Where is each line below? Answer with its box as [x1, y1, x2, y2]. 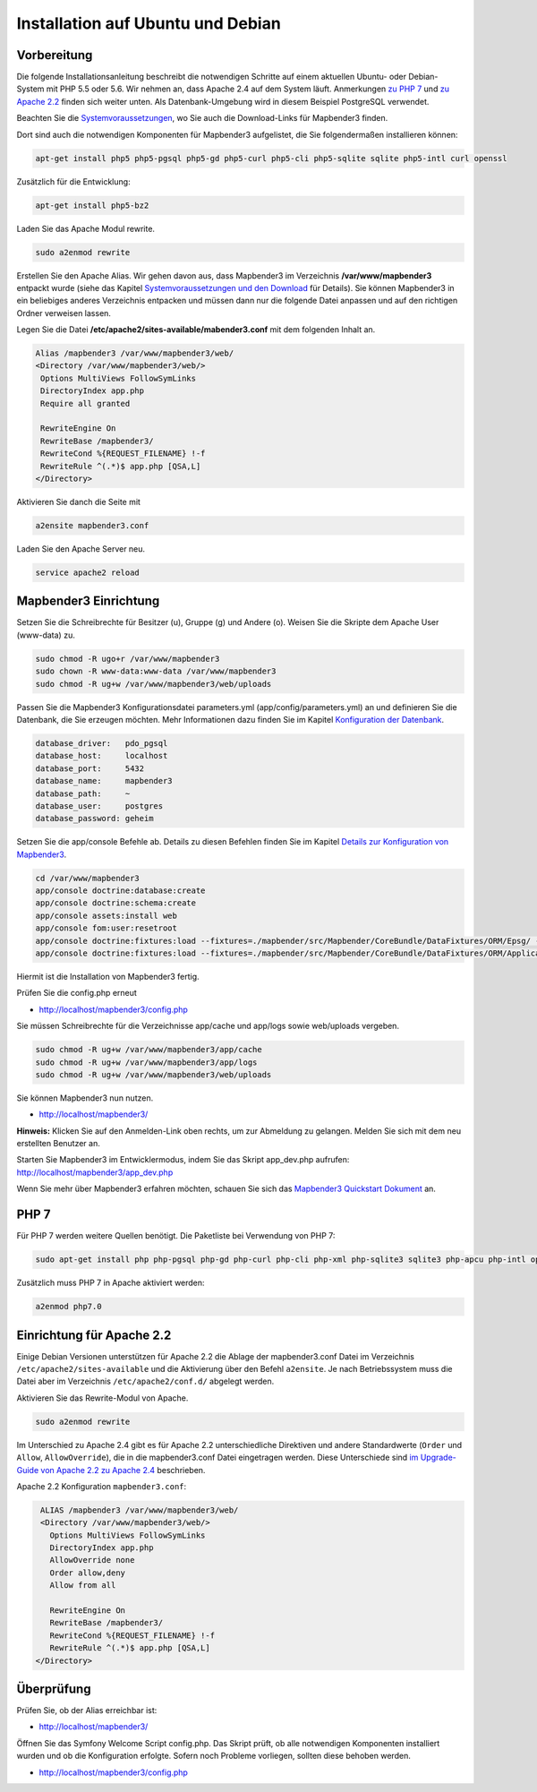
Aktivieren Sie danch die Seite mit [16, 496, 141, 507]
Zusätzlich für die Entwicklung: [16, 176, 131, 187]
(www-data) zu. [16, 630, 75, 640]
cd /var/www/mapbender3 [35, 873, 141, 883]
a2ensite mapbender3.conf [35, 520, 149, 530]
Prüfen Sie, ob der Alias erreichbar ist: [16, 1705, 158, 1716]
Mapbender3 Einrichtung [16, 594, 160, 609]
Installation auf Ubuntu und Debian [16, 13, 281, 33]
